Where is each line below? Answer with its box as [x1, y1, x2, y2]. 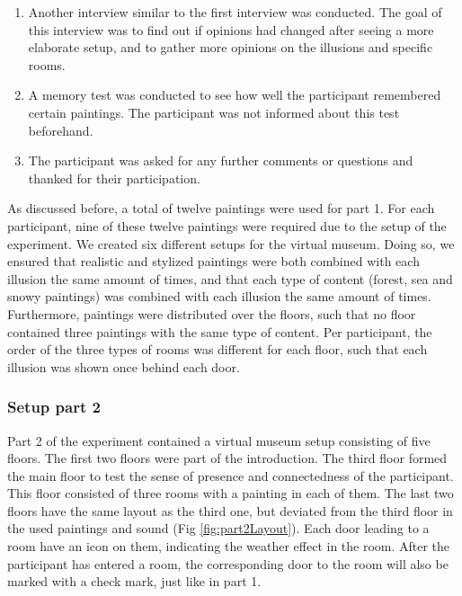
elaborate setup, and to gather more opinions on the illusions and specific [28, 38, 433, 57]
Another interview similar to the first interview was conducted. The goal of [28, 3, 442, 21]
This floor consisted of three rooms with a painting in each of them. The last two [7, 484, 454, 503]
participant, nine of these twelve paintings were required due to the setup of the [7, 216, 447, 235]
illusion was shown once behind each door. [7, 357, 240, 376]
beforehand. [28, 120, 93, 139]
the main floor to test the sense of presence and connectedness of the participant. [7, 466, 454, 485]
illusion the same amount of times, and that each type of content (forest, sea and [7, 269, 453, 288]
